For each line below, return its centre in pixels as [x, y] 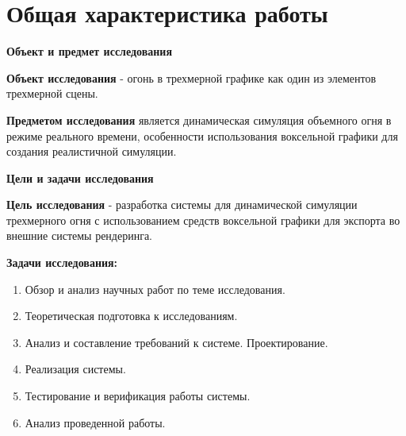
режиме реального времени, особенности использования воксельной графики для [202, 135]
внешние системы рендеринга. [80, 235]
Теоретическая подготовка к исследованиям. [131, 316]
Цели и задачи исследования [80, 177]
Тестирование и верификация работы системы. [138, 396]
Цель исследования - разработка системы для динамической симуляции [182, 204]
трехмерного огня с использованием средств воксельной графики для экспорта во [203, 220]
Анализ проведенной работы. [95, 422]
